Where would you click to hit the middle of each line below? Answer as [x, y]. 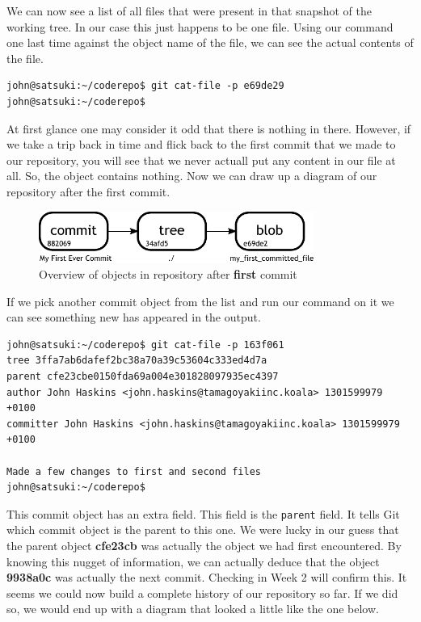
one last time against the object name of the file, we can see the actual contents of [210, 42]
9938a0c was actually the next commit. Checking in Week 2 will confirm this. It [207, 577]
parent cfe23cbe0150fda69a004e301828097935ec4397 [143, 376]
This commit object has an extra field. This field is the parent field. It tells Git [203, 513]
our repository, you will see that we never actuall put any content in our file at [201, 160]
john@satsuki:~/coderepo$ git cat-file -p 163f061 [145, 345]
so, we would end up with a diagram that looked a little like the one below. [193, 609]
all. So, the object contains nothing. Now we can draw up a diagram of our [192, 176]
